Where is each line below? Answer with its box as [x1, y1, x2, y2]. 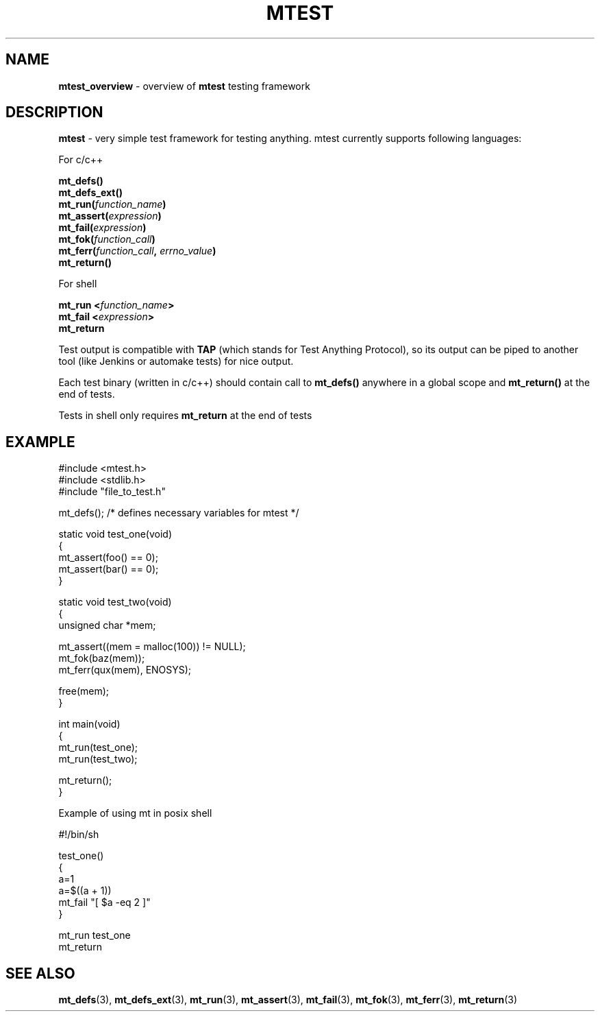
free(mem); [58, 685, 110, 697]
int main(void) [58, 718, 121, 730]
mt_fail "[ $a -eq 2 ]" [58, 896, 151, 909]
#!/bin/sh [58, 828, 99, 841]
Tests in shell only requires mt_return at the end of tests [58, 409, 312, 422]
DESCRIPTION [5, 104, 103, 121]
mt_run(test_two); [58, 753, 138, 765]
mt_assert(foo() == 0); [58, 551, 158, 564]
